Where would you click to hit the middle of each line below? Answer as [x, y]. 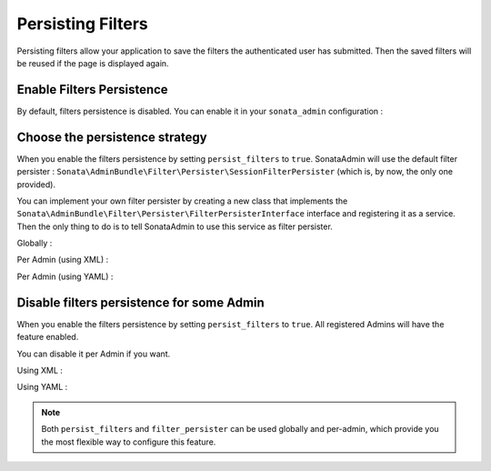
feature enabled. [48, 337]
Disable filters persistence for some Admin [141, 302]
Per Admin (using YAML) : [65, 276]
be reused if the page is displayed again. [93, 63]
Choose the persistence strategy [112, 137]
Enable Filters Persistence [92, 90]
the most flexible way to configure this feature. [129, 442]
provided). [36, 184]
